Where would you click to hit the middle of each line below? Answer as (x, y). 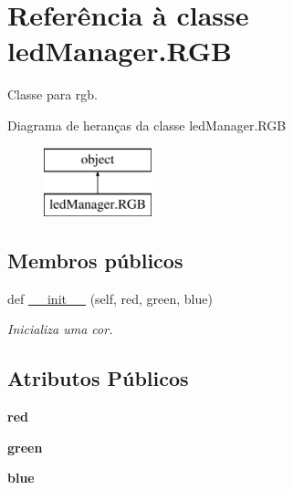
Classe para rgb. (53, 94)
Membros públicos (95, 261)
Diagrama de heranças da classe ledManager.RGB (147, 125)
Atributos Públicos (98, 378)
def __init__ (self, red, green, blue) (110, 298)
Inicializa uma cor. (60, 329)
